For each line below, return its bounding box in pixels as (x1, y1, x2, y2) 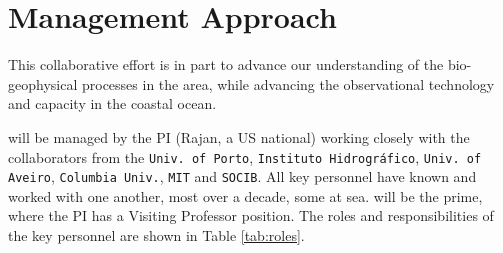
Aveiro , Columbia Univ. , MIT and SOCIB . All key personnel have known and (8, 166, 477, 187)
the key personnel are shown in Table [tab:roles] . (8, 225, 305, 245)
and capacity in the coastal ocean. (8, 93, 217, 114)
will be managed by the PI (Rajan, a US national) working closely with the (8, 126, 470, 147)
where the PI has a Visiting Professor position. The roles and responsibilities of (8, 205, 494, 226)
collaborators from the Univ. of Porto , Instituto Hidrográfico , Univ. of (8, 146, 482, 167)
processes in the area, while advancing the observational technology (81, 73, 495, 94)
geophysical (8, 73, 78, 94)
